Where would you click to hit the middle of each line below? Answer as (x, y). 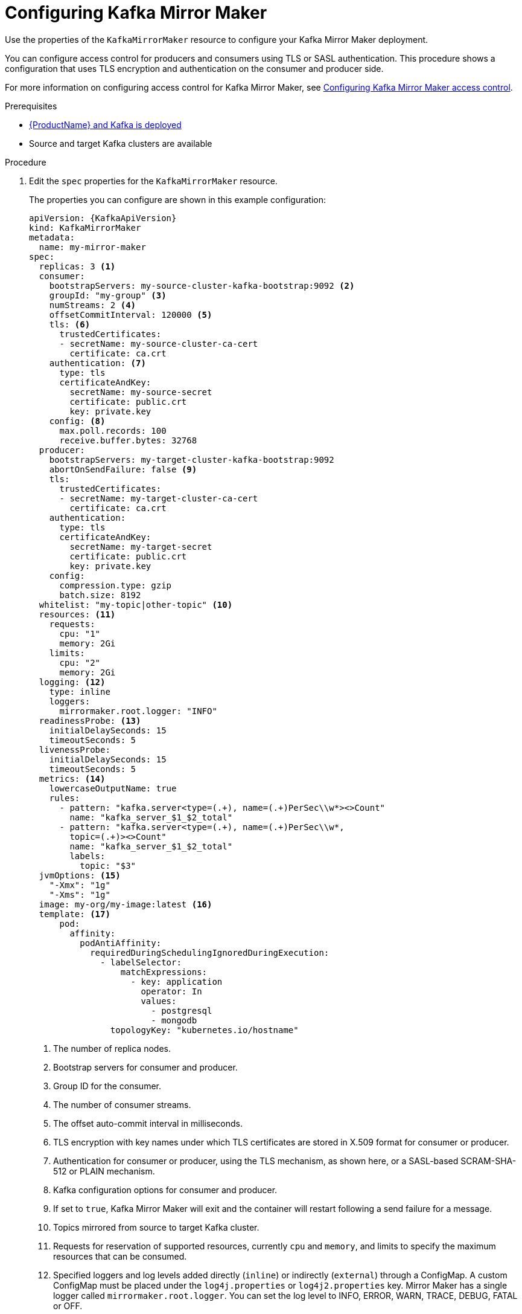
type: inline (80, 691)
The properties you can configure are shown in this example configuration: (177, 199)
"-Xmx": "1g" (80, 885)
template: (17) (75, 914)
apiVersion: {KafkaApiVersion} (103, 218)
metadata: (52, 237)
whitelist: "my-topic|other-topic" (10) (136, 604)
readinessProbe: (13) (90, 720)
